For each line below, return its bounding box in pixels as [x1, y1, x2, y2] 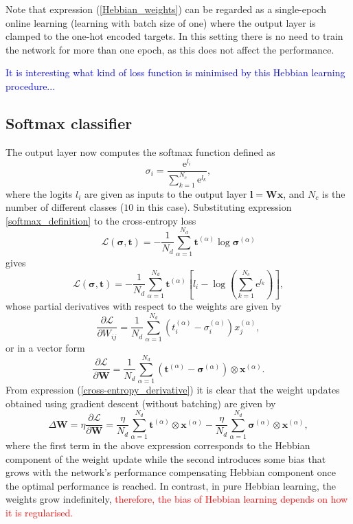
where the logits [5, 186, 73, 201]
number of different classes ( [5, 200, 124, 214]
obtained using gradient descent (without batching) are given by [5, 396, 276, 410]
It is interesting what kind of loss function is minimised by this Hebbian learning [5, 65, 345, 80]
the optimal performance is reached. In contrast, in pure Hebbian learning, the [5, 478, 337, 492]
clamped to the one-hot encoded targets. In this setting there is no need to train [5, 29, 343, 43]
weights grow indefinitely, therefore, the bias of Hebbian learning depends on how [5, 492, 348, 506]
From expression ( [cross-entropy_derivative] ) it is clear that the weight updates [5, 383, 340, 397]
